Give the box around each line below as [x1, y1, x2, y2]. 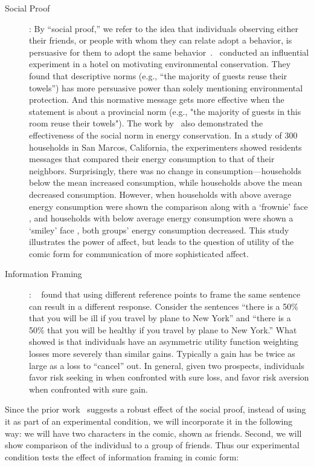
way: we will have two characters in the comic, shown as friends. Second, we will [5, 426, 302, 439]
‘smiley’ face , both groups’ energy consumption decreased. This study [29, 223, 289, 236]
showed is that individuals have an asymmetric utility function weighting [29, 335, 299, 348]
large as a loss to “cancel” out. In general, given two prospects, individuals [29, 359, 304, 371]
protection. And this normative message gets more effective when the [29, 93, 284, 106]
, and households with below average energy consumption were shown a [29, 212, 293, 224]
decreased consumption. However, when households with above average [29, 188, 292, 200]
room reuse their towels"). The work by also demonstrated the [29, 117, 263, 129]
